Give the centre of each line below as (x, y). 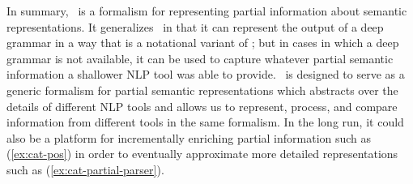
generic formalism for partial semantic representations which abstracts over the (202, 90)
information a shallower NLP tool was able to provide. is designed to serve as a (206, 74)
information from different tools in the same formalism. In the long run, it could (205, 122)
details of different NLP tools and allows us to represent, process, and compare (202, 106)
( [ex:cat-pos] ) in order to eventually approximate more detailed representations (202, 154)
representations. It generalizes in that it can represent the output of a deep (195, 26)
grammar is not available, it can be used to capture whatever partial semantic (200, 58)
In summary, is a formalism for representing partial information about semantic (207, 11)
